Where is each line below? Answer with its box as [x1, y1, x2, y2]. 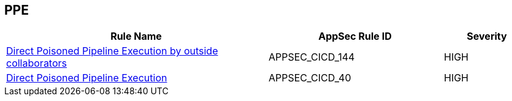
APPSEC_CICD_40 [269, 72, 351, 84]
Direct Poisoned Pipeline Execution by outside [6, 45, 218, 58]
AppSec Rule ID [318, 30, 392, 43]
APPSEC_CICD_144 [269, 51, 355, 64]
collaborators [6, 57, 67, 70]
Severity [467, 30, 507, 43]
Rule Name [110, 30, 162, 43]
